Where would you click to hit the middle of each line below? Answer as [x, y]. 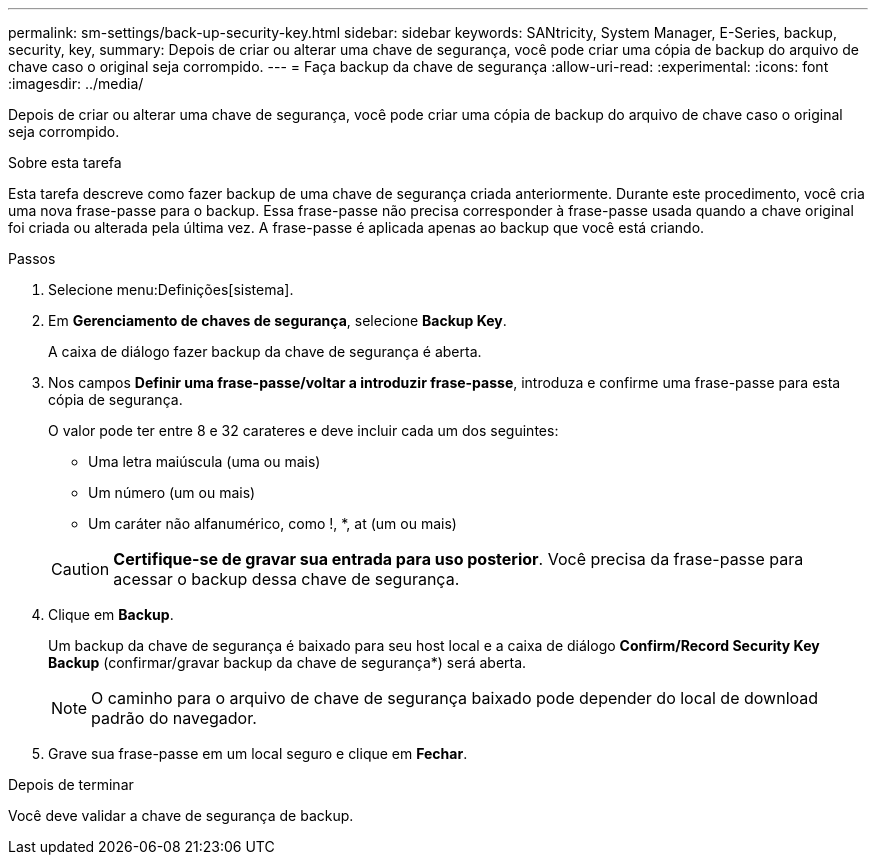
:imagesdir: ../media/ [76, 83]
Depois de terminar [71, 784]
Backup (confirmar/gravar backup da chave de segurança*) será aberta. [287, 662]
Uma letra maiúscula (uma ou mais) [204, 461]
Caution [80, 569]
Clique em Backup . [111, 614]
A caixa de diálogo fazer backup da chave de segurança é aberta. [265, 351]
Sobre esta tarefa [65, 162]
